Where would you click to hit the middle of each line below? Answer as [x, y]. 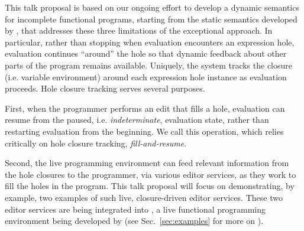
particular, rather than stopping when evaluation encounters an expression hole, [150, 42]
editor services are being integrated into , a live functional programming [135, 209]
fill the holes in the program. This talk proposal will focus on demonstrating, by [150, 186]
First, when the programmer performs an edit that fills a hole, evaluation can [145, 108]
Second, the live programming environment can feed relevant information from [147, 163]
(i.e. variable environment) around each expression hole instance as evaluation [146, 77]
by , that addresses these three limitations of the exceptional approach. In [139, 30]
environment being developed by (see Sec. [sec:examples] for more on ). [134, 221]
